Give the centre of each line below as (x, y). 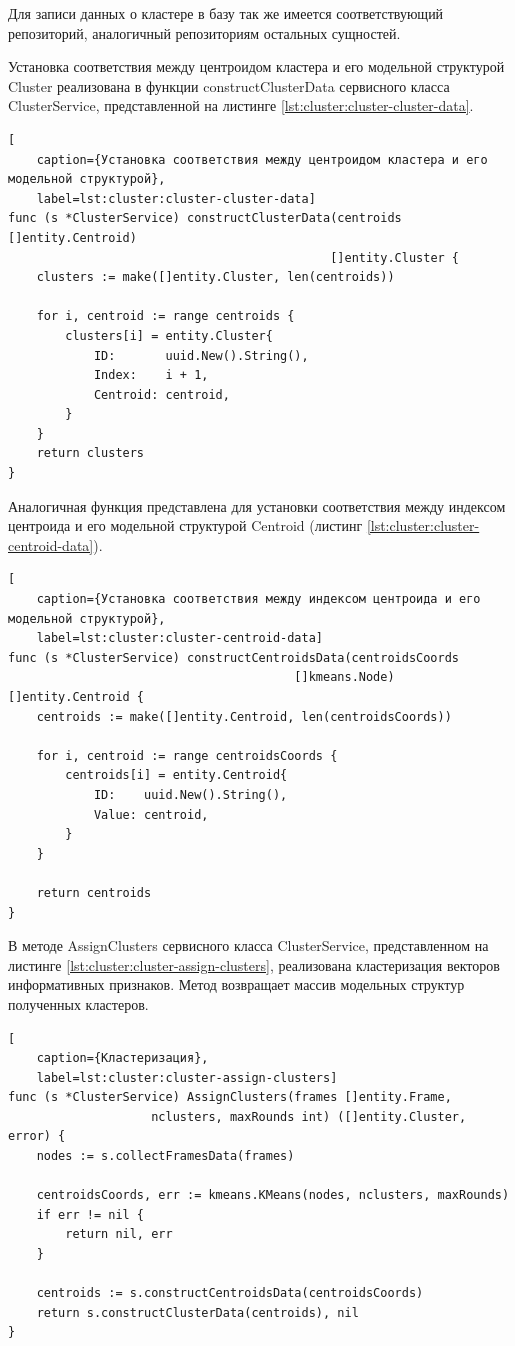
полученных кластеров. (78, 1003)
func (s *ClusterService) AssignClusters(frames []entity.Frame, (230, 1097)
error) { (37, 1136)
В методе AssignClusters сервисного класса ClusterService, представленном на (248, 945)
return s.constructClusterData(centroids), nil (197, 1312)
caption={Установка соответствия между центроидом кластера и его (262, 159)
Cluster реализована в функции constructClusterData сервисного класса (229, 85)
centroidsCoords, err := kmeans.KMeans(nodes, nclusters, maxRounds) (273, 1195)
